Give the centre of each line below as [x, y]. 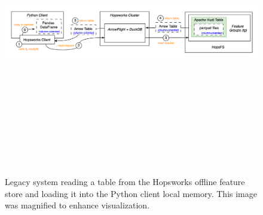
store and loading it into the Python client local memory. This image [131, 193]
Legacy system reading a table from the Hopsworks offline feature [125, 182]
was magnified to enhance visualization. [77, 205]
